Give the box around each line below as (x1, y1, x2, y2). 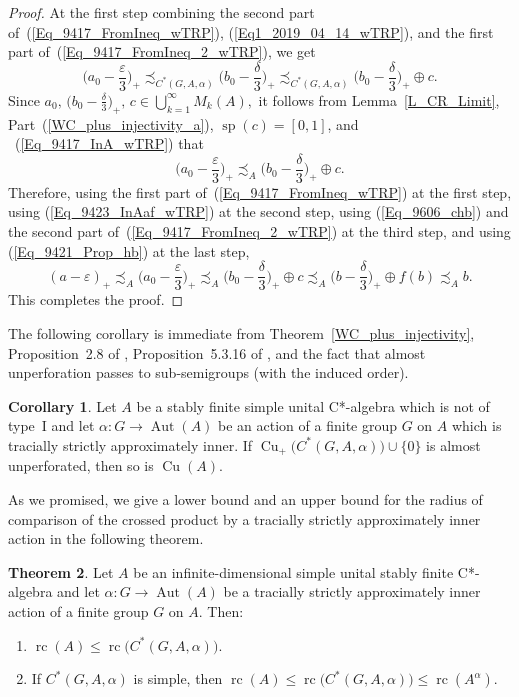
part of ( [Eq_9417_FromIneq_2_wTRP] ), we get (8, 41, 316, 62)
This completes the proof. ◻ (8, 289, 184, 310)
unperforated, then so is (8, 455, 154, 476)
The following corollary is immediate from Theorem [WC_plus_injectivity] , (8, 322, 475, 343)
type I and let (8, 415, 95, 436)
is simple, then (133, 668, 223, 689)
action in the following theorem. (8, 528, 204, 549)
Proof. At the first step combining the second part (8, 2, 315, 22)
